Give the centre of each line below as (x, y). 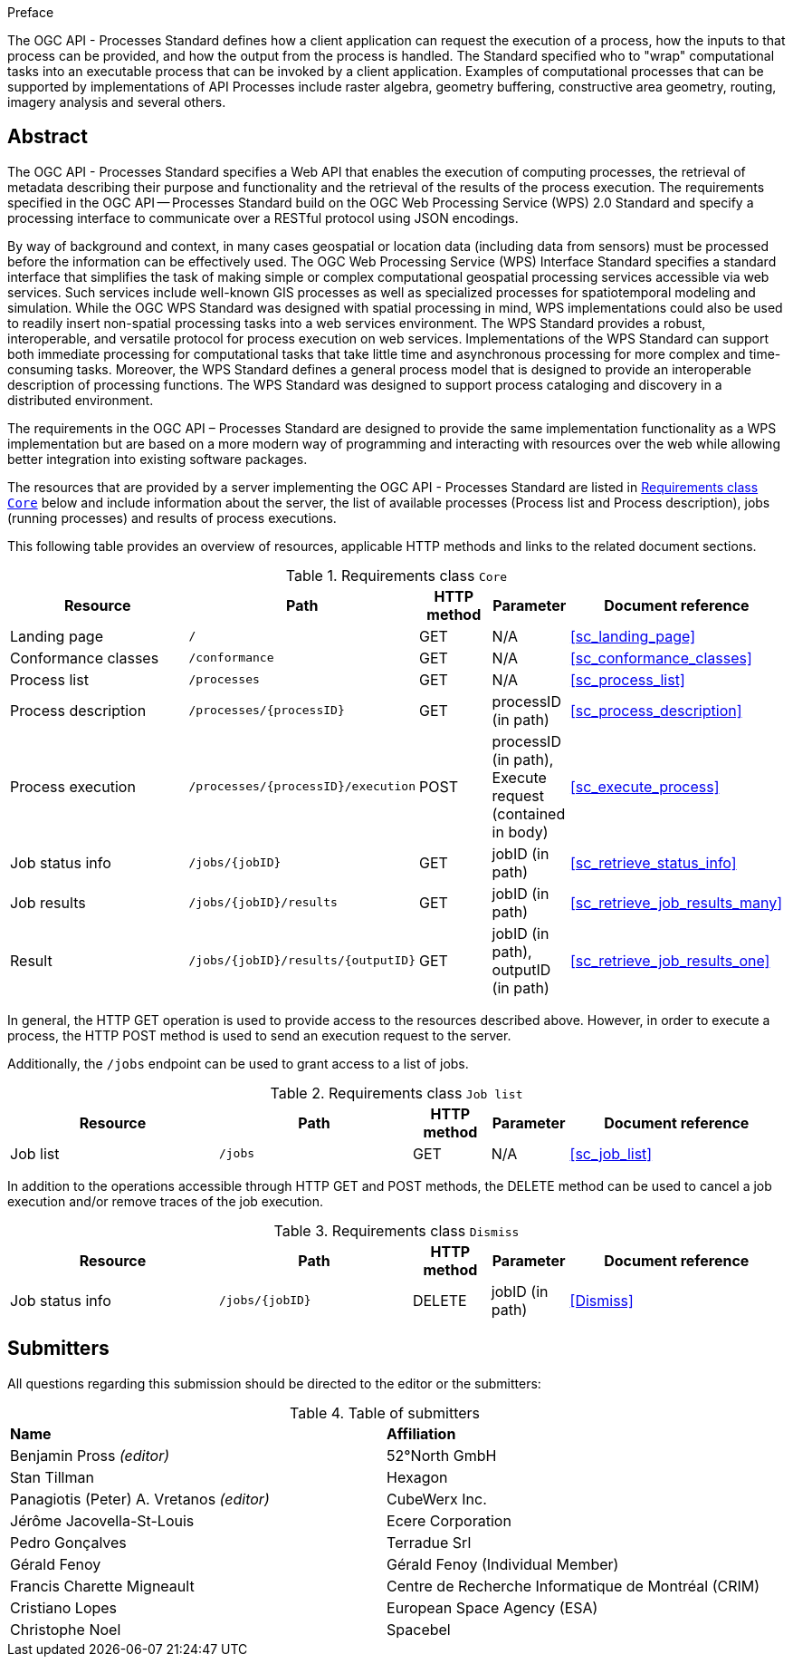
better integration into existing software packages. (158, 459)
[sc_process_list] (627, 679)
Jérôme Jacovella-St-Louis (102, 1520)
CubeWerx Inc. (437, 1499)
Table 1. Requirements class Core (396, 575)
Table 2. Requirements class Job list (396, 1093)
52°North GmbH (442, 1455)
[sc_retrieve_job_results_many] (676, 902)
